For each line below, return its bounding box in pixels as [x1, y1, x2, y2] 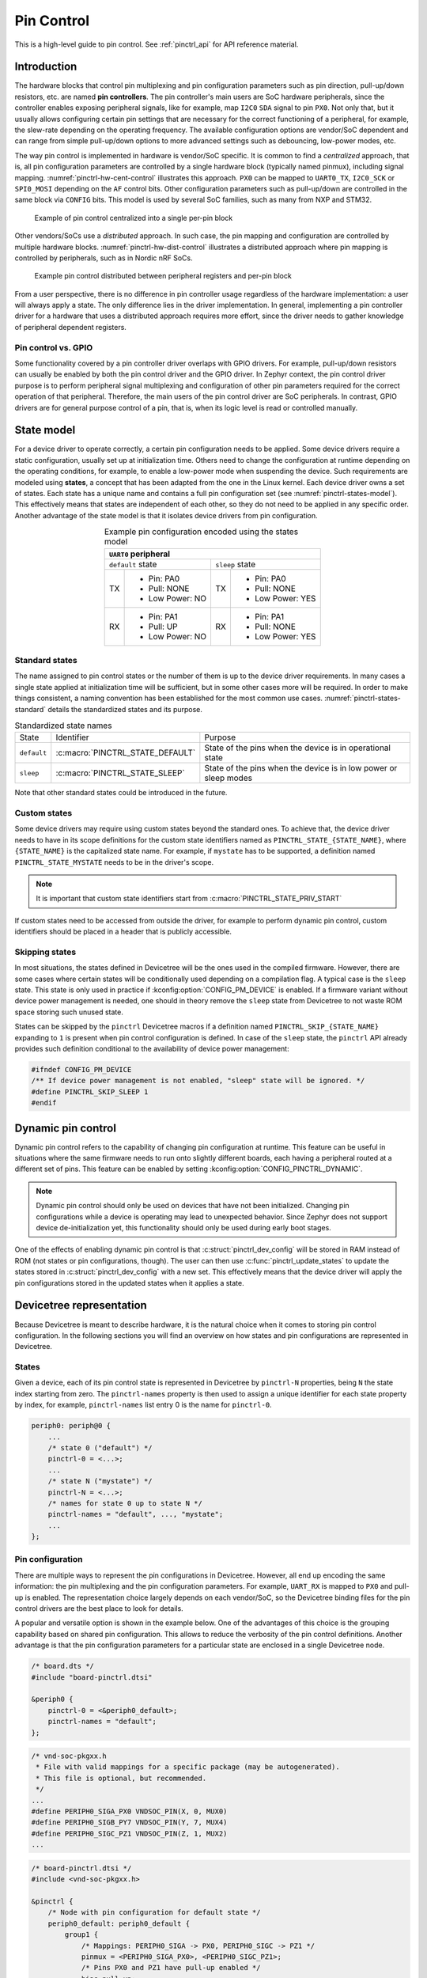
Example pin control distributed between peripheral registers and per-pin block [34, 271, 292, 281]
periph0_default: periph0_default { [47, 1919, 190, 1928]
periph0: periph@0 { [31, 1421, 111, 1430]
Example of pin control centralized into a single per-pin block [34, 213, 233, 222]
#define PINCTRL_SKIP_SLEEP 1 [31, 1087, 149, 1096]
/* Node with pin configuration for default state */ [47, 1908, 261, 1917]
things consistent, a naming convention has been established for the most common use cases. [14, 693, 323, 703]
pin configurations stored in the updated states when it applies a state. [14, 1278, 244, 1287]
